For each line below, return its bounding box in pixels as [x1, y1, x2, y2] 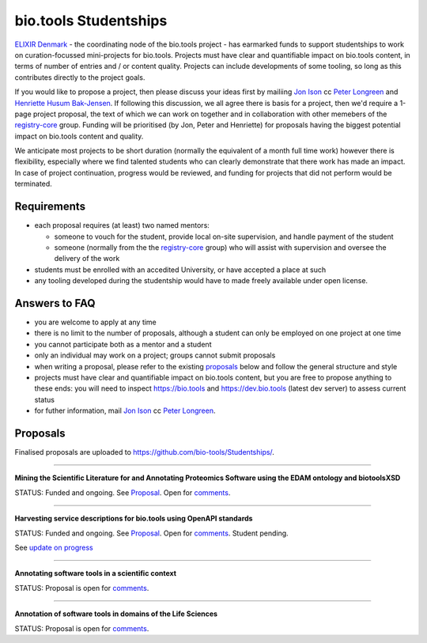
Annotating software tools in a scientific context [14, 569, 177, 578]
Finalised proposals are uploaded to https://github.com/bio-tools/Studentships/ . [14, 448, 274, 457]
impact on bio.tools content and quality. [14, 131, 144, 141]
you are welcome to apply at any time [34, 317, 157, 327]
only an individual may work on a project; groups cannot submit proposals [34, 350, 276, 360]
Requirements [14, 200, 86, 214]
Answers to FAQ [14, 297, 96, 310]
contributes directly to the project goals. [14, 72, 145, 82]
